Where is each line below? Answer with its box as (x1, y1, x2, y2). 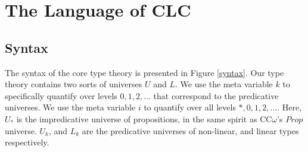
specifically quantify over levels (5, 89, 117, 102)
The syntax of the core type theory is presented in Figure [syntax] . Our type (5, 66, 284, 78)
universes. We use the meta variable (5, 101, 136, 113)
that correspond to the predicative (153, 89, 279, 102)
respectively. (5, 136, 49, 148)
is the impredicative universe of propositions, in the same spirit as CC (16, 112, 272, 125)
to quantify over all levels (144, 101, 236, 113)
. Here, (277, 101, 302, 113)
